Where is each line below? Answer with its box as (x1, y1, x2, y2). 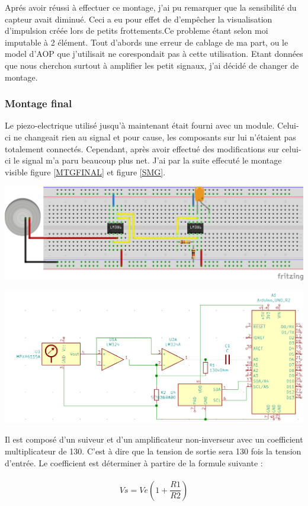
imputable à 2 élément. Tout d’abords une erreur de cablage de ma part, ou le (5, 36, 288, 48)
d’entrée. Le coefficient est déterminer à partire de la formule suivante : (5, 456, 263, 469)
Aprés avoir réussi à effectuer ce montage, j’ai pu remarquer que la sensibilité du (5, 1, 297, 13)
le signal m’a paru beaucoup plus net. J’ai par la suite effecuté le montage (13, 154, 282, 166)
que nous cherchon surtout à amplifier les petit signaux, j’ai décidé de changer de (5, 59, 299, 71)
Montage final (5, 96, 72, 111)
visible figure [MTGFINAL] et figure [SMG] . (5, 165, 166, 178)
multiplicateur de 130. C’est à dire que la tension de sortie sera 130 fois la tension (5, 445, 301, 457)
